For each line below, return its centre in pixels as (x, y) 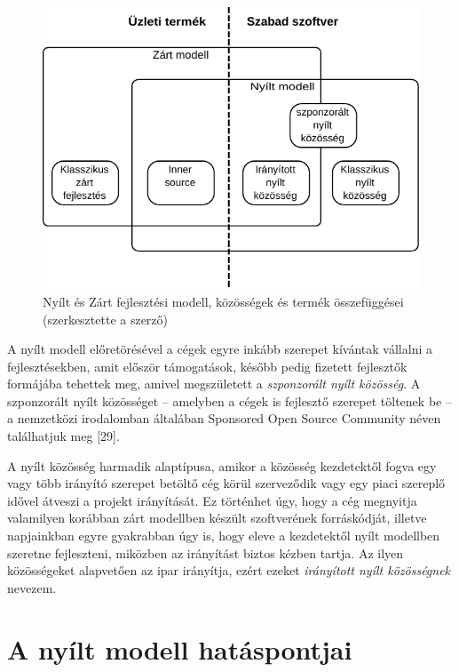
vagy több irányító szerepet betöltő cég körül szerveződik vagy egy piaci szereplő (226, 483)
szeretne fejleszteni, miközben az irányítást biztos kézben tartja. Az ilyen (206, 552)
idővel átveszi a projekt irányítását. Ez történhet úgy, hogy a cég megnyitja (212, 500)
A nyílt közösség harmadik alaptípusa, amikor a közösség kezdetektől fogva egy (222, 465)
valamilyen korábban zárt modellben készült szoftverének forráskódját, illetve (217, 518)
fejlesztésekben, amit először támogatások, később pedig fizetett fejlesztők (207, 366)
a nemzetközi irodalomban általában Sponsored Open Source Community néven (224, 418)
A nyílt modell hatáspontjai (180, 648)
